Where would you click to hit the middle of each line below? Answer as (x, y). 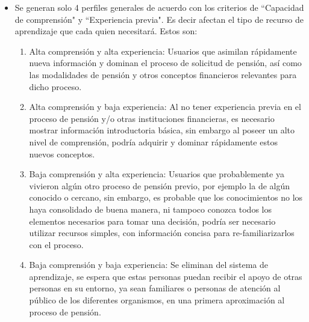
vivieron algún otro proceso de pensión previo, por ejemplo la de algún (160, 185)
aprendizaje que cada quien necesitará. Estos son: (106, 31)
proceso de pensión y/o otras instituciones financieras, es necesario (152, 118)
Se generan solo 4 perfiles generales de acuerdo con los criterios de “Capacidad (159, 7)
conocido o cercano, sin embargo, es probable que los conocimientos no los (166, 197)
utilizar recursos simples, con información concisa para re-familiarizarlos (162, 233)
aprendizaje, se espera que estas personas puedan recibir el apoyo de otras (166, 276)
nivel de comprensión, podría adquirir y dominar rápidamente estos (153, 141)
